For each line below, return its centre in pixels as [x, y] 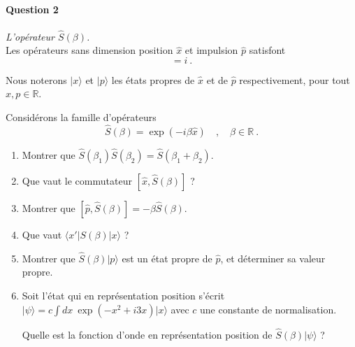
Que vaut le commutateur [77, 181]
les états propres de [153, 79]
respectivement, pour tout [295, 79]
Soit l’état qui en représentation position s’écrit [123, 296]
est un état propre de [167, 258]
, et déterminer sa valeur [273, 258]
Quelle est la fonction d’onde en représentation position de [147, 334]
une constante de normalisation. [268, 309]
